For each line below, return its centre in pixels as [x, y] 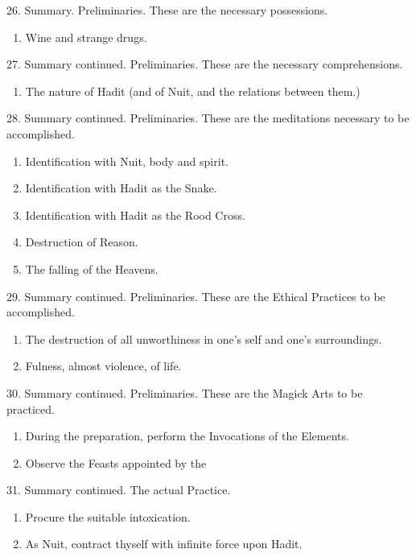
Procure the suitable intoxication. [108, 516]
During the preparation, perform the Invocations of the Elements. [187, 436]
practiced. [31, 408]
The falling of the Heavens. [92, 268]
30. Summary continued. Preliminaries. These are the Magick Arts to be [185, 392]
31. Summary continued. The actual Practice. [119, 490]
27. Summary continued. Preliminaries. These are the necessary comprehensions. [205, 64]
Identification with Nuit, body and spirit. [127, 161]
